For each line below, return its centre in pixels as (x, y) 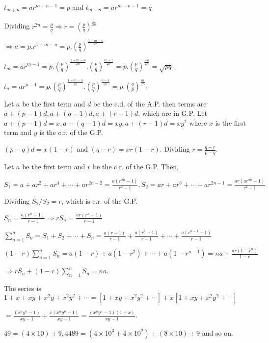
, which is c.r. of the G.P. (99, 200)
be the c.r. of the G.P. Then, (135, 166)
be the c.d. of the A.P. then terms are (150, 103)
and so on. (217, 332)
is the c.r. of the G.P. (71, 132)
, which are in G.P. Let (173, 113)
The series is (23, 288)
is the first (230, 122)
